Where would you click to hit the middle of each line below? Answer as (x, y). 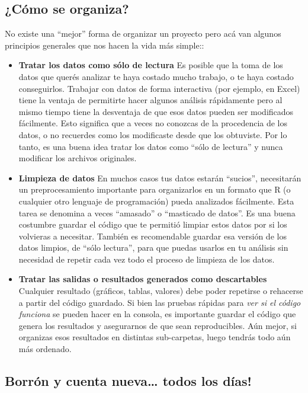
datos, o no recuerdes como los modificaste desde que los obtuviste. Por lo (153, 134)
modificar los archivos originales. (78, 158)
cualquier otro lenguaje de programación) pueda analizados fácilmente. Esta (156, 201)
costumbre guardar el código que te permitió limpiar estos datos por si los (153, 224)
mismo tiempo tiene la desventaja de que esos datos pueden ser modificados (156, 111)
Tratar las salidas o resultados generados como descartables (143, 279)
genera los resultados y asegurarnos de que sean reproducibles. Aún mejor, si (158, 325)
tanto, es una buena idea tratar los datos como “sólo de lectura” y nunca (151, 146)
